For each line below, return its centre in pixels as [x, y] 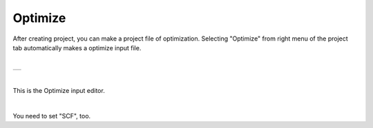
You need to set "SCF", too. [52, 116]
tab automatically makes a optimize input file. [77, 47]
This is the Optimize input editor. [59, 91]
